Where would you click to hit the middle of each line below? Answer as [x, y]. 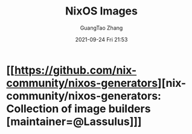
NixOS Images [101, 11]
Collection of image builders [78, 108]
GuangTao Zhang [101, 28]
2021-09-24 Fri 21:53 [101, 39]
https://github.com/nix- [75, 70]
